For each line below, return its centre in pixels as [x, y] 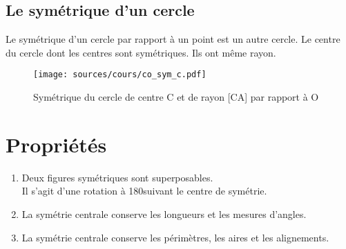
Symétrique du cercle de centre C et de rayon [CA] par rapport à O [176, 97]
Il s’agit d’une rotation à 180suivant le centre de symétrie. [144, 191]
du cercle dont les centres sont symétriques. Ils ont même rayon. [141, 52]
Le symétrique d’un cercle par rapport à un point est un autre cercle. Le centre [173, 39]
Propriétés [56, 144]
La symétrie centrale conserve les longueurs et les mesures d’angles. [164, 213]
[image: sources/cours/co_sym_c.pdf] [120, 75]
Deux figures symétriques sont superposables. [117, 177]
